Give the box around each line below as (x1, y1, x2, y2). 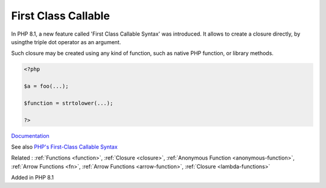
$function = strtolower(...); (24, 100, 113, 106)
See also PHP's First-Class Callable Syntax (11, 143, 118, 151)
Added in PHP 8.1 (11, 174, 54, 181)
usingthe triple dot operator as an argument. (11, 38, 121, 45)
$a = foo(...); (24, 83, 69, 90)
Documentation (11, 132, 50, 139)
